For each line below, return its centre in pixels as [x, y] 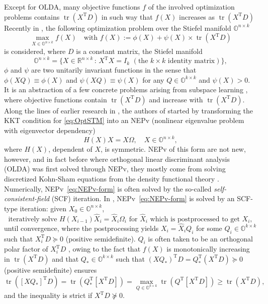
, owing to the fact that [104, 249]
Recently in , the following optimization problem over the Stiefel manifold [118, 27]
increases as [197, 16]
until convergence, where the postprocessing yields [81, 228]
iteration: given [43, 208]
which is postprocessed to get [195, 219]
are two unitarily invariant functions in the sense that [114, 70]
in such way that [127, 16]
